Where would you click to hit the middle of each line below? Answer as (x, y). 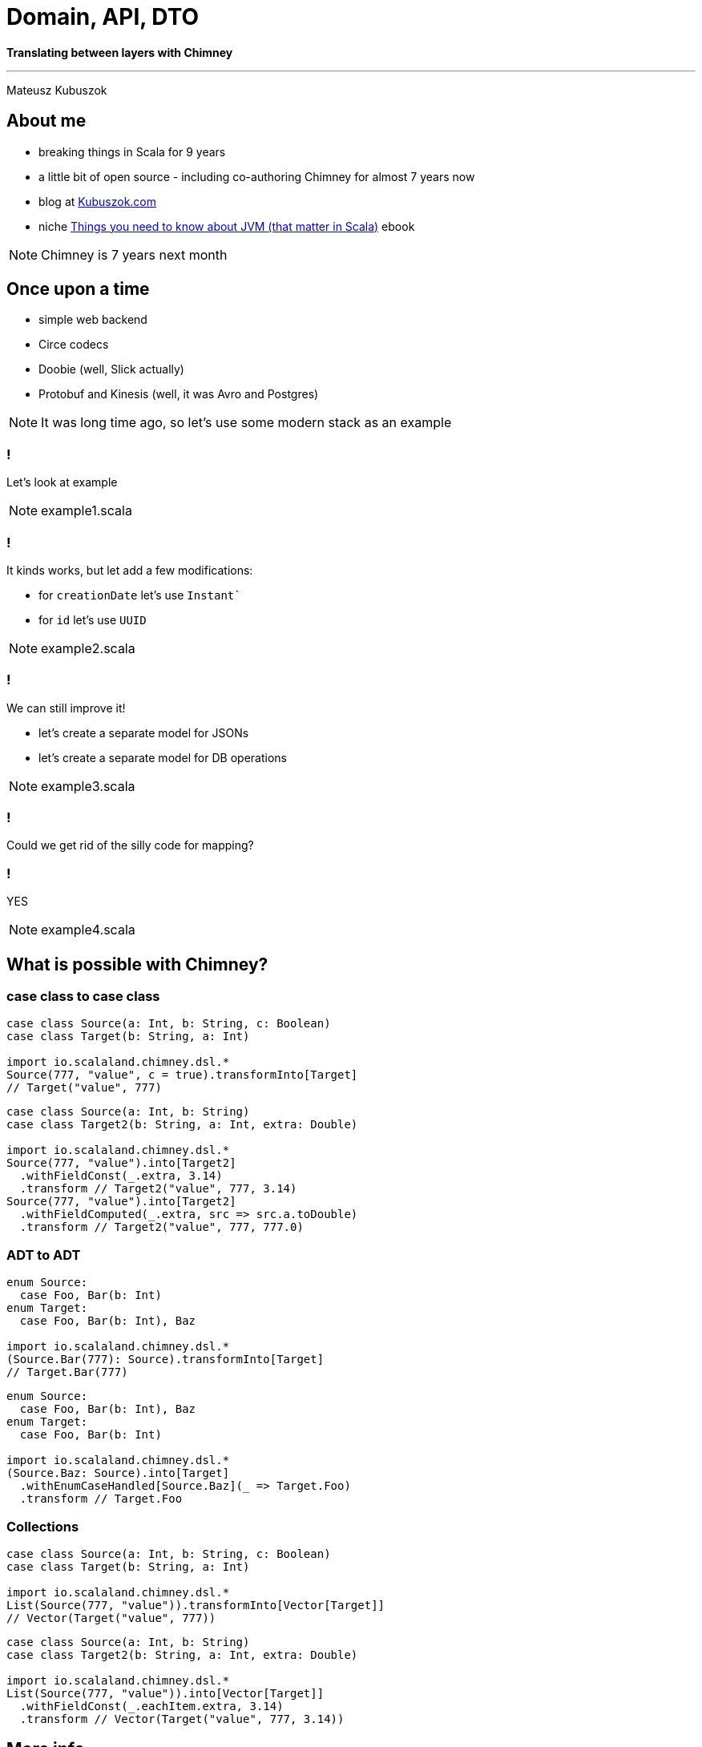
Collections (43, 1526)
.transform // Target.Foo (101, 1499)
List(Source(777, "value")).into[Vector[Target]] (165, 1693)
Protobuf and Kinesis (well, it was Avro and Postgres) (179, 394)
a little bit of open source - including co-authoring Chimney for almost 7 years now (257, 176)
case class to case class (83, 997)
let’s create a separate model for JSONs (144, 732)
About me (46, 121)
